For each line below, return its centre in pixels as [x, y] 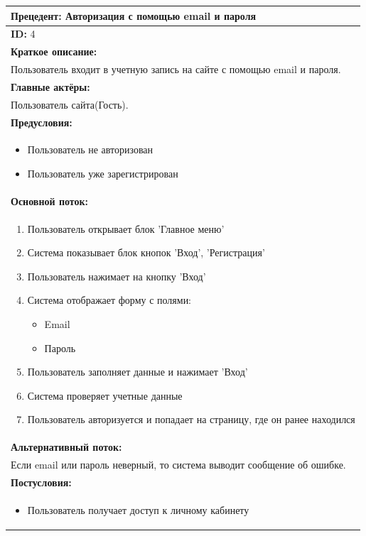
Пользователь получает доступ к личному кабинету [138, 509]
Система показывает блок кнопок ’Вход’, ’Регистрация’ [146, 252]
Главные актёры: [50, 86]
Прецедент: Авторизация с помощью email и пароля [134, 15]
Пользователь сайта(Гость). [70, 104]
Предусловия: [42, 122]
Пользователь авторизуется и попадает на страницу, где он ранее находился [191, 419]
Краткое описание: [54, 51]
